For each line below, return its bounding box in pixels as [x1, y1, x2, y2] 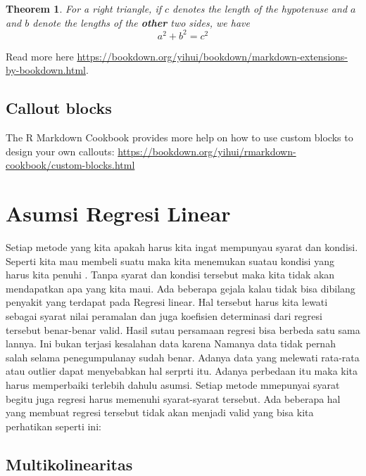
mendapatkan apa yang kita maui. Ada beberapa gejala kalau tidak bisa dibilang [6, 281, 355, 295]
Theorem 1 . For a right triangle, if [6, 1, 161, 15]
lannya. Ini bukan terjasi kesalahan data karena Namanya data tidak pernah [6, 336, 336, 351]
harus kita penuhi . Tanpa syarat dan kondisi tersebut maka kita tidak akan [6, 267, 335, 282]
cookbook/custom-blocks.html [6, 157, 135, 172]
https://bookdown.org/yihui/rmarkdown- [118, 143, 296, 158]
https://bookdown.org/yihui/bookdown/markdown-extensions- [77, 49, 348, 63]
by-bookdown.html [6, 63, 86, 77]
